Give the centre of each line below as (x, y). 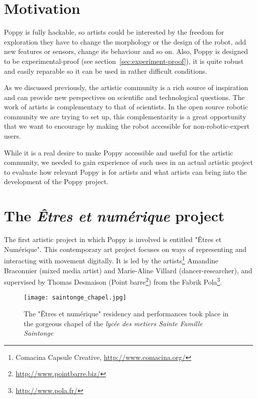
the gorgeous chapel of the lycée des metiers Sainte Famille (113, 323)
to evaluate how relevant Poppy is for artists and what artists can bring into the (126, 172)
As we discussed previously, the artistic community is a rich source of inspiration (126, 87)
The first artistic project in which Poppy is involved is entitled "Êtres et (113, 239)
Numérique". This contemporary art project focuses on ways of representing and (125, 249)
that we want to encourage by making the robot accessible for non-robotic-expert (127, 126)
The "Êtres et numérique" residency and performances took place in (126, 314)
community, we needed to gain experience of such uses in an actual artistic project (128, 162)
